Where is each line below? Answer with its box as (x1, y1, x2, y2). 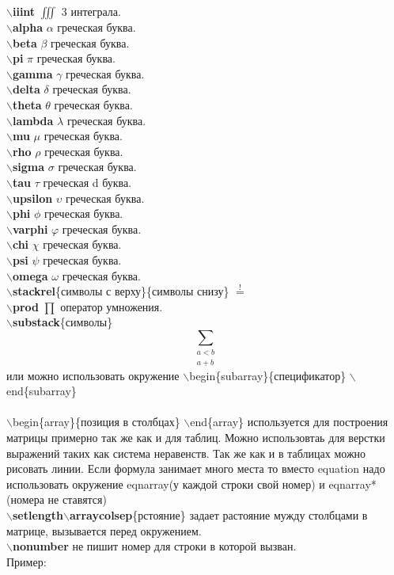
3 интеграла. (61, 3, 121, 19)
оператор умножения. (60, 298, 163, 314)
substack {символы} (12, 314, 113, 330)
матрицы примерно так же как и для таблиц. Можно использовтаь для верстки (6, 429, 385, 446)
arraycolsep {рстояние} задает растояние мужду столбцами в (69, 506, 368, 523)
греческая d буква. (43, 173, 132, 190)
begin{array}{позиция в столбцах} (12, 413, 180, 430)
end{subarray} (6, 383, 77, 399)
